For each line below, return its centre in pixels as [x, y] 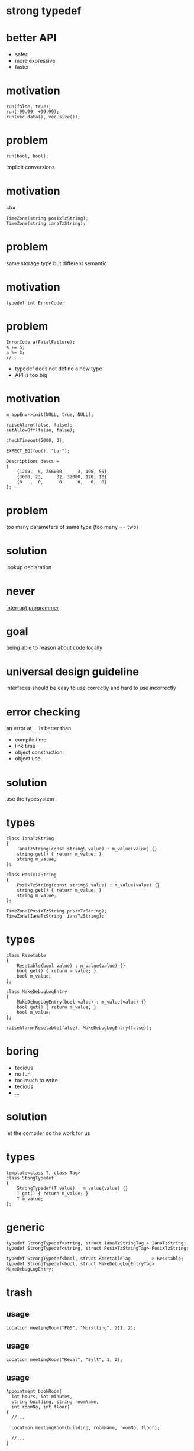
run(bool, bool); [28, 156]
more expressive [35, 61]
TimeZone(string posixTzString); [47, 218]
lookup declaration [29, 567]
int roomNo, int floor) [41, 1407]
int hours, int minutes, [42, 1397]
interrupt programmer [33, 607]
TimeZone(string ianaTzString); [46, 223]
